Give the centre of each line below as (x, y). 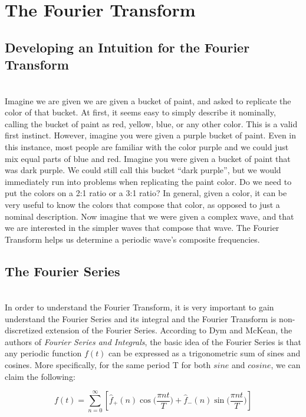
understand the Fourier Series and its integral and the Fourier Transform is (141, 318)
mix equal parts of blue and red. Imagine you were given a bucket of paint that (148, 158)
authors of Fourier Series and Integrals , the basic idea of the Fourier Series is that (153, 341)
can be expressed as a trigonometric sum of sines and (205, 353)
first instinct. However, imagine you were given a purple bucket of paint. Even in (151, 135)
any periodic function (43, 353)
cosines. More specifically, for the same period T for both (108, 365)
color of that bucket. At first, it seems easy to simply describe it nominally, (140, 112)
